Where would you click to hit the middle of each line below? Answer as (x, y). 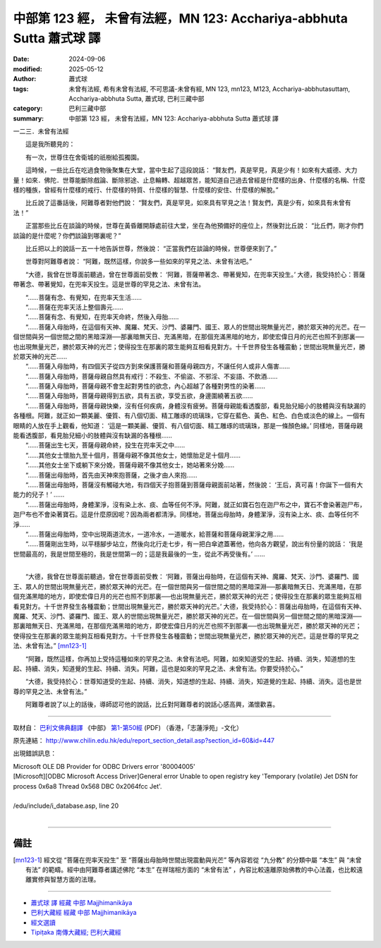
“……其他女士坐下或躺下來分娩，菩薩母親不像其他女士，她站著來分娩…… (130, 465)
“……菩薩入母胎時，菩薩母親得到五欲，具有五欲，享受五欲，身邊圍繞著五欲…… (139, 396)
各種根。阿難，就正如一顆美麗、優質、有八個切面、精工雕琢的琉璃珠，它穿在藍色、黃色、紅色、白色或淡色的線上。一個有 (189, 415)
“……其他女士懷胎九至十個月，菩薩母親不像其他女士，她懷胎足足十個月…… (133, 455)
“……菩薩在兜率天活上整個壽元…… (74, 307)
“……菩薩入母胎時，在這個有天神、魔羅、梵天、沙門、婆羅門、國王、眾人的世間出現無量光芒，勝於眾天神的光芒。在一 (195, 327)
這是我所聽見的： (50, 144)
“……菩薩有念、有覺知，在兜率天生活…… (84, 297)
